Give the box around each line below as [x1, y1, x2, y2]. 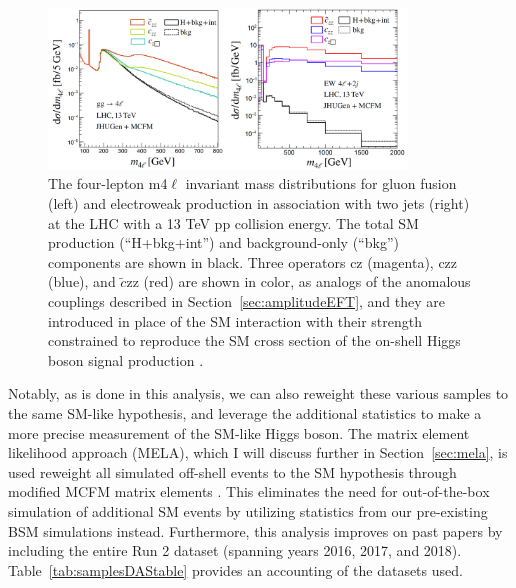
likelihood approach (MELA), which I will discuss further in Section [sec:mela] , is [8, 442, 508, 463]
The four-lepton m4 [48, 173, 168, 194]
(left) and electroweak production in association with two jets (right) [48, 193, 470, 214]
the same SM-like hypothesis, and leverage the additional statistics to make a [8, 403, 482, 424]
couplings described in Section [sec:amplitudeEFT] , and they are [48, 291, 446, 312]
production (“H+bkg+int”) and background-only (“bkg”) [48, 232, 399, 253]
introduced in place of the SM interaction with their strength [48, 310, 422, 331]
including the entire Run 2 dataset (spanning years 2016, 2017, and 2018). [8, 540, 462, 561]
